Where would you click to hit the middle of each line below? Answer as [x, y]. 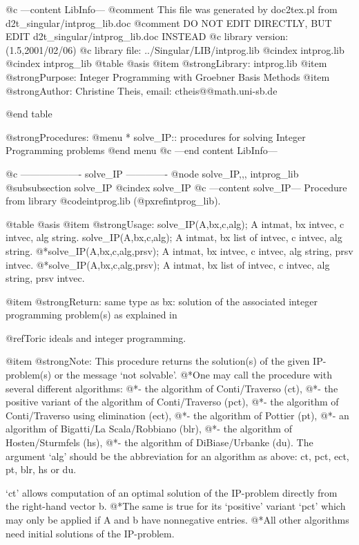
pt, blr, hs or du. [41, 469]
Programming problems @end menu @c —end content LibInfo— [142, 150]
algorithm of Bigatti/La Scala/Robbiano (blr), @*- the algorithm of [149, 429]
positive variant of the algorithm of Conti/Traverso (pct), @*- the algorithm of [172, 402]
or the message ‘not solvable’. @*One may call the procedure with [193, 375]
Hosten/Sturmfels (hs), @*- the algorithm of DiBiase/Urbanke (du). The [159, 442]
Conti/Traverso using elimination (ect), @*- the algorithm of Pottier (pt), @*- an [177, 415]
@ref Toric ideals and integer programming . [96, 337]
